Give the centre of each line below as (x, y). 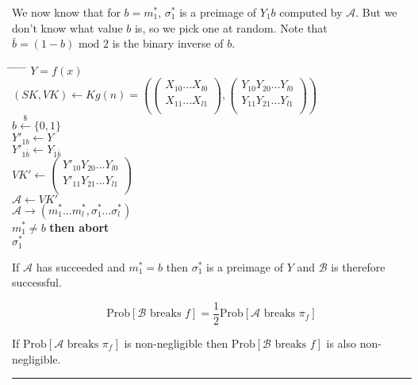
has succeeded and (81, 266)
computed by (311, 12)
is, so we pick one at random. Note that (231, 27)
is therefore (358, 266)
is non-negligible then (176, 343)
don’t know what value (67, 27)
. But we (376, 12)
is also (341, 343)
